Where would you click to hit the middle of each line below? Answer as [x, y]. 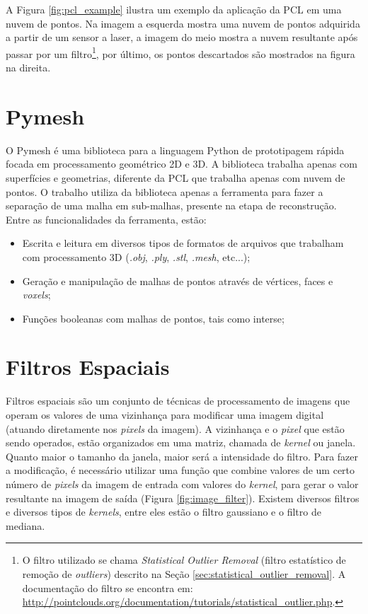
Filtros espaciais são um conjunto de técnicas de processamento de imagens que [178, 401]
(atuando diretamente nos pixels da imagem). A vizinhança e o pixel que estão [175, 428]
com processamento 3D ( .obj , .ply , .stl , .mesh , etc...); [136, 256]
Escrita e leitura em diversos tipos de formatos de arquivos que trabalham [183, 243]
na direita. [28, 68]
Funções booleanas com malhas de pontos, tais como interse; [153, 318]
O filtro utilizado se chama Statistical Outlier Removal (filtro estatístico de [184, 560]
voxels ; [36, 295]
